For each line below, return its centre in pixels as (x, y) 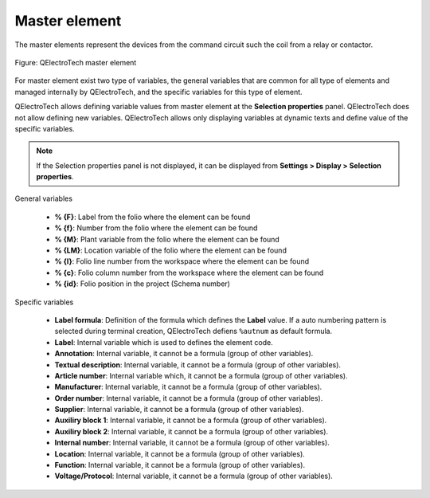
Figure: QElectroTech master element (76, 62)
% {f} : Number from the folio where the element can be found (156, 228)
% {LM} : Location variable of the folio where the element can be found (170, 250)
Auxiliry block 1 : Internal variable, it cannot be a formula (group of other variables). (191, 420)
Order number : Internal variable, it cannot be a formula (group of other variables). (189, 398)
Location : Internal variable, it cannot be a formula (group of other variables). (180, 453)
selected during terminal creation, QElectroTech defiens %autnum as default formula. (193, 331)
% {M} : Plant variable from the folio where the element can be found (167, 239)
